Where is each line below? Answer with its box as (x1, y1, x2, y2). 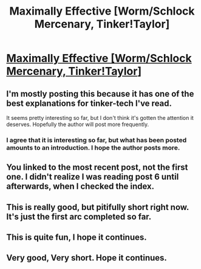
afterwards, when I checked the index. (6, 181, 155, 192)
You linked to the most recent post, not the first (6, 162, 188, 173)
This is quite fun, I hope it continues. (6, 232, 147, 243)
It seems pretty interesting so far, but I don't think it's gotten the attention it (6, 114, 194, 121)
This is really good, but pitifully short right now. (6, 202, 189, 212)
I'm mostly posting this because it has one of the (6, 88, 194, 99)
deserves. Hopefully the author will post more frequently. (6, 121, 149, 128)
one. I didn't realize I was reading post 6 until (6, 172, 179, 182)
